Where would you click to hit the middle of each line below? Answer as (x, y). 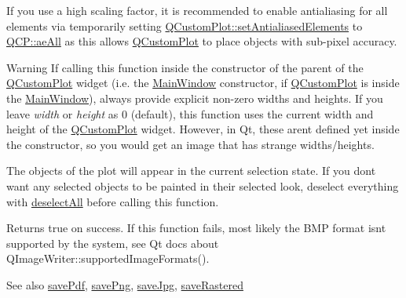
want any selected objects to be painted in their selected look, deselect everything (203, 185)
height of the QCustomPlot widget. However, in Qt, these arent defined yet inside (203, 129)
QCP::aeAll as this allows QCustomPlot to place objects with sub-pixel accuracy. (202, 41)
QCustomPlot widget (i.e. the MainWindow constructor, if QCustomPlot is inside (203, 83)
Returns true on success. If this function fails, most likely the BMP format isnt (196, 228)
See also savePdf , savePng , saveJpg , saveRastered (125, 284)
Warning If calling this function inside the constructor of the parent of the (185, 67)
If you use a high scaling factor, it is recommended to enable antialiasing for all (197, 10)
